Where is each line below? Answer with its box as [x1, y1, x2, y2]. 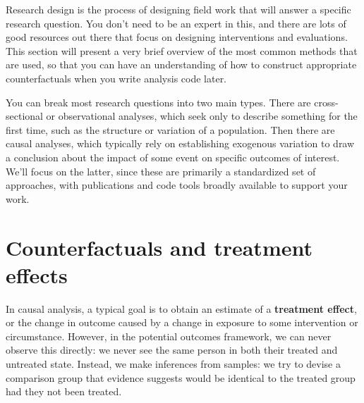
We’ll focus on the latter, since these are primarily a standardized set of [6, 163, 316, 178]
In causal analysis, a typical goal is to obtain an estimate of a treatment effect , [6, 301, 357, 316]
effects [6, 260, 68, 289]
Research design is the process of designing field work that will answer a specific [6, 2, 351, 16]
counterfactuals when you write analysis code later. [6, 70, 227, 85]
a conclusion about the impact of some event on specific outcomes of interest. [6, 149, 340, 164]
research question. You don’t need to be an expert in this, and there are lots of [6, 15, 346, 30]
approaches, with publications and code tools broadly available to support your [6, 178, 348, 192]
